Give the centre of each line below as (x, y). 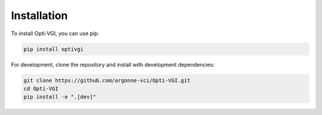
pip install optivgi (53, 49)
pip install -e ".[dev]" (60, 97)
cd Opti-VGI (41, 88)
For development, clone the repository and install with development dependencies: (113, 64)
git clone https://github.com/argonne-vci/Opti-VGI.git (107, 80)
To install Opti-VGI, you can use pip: (55, 33)
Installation (39, 15)
